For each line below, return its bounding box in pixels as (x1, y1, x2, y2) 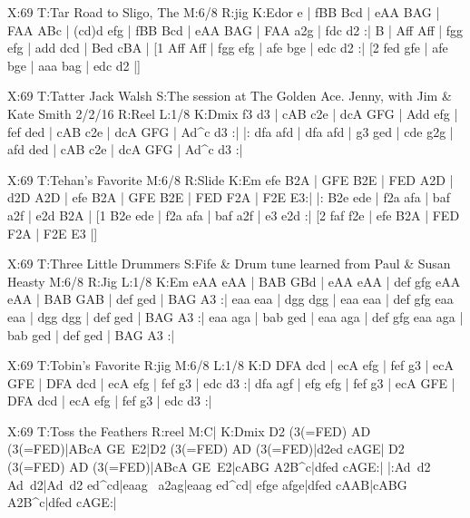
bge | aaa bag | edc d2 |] (7, 55, 141, 74)
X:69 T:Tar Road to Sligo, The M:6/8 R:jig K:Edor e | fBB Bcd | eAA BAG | (7, 3, 440, 21)
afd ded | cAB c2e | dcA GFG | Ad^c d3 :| (7, 140, 243, 159)
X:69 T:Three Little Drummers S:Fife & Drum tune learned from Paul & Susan (7, 254, 451, 273)
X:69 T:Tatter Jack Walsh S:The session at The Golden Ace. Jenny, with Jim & (7, 86, 452, 105)
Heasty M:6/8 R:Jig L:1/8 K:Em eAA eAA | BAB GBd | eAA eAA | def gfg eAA (7, 271, 461, 290)
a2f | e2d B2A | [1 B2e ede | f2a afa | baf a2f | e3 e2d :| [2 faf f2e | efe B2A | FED (7, 205, 460, 224)
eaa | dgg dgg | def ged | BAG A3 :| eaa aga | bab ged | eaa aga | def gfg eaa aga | (7, 307, 464, 326)
